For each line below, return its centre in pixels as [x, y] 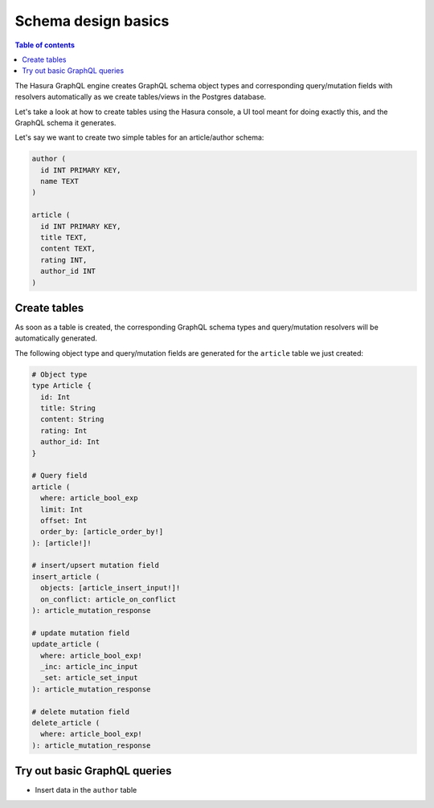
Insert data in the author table [86, 790]
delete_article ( [66, 722]
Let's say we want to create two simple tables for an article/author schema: [139, 137]
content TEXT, [68, 249]
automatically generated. [56, 338]
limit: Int [62, 509]
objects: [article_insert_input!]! [111, 588]
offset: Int [64, 520]
